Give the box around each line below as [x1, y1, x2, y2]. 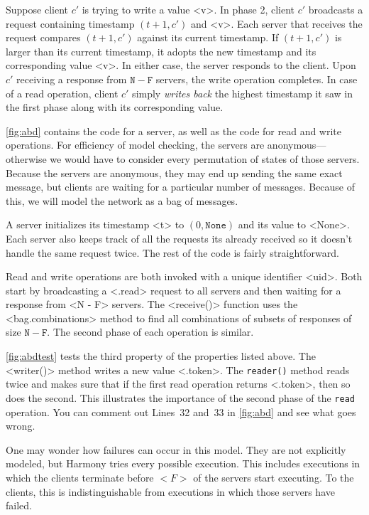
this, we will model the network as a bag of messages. [6, 193, 238, 208]
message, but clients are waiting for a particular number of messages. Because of [6, 179, 356, 194]
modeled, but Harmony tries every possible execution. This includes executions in [6, 456, 360, 471]
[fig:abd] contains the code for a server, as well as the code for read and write [6, 123, 342, 138]
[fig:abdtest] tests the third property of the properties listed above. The [6, 349, 316, 363]
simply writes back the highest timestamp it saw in [132, 85, 353, 100]
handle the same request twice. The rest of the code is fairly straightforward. [6, 245, 339, 260]
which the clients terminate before [6, 469, 154, 484]
